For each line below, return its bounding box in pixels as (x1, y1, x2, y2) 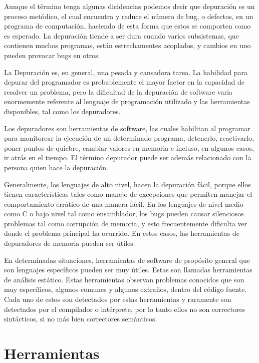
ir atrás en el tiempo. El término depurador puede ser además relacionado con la (4, 152, 251, 163)
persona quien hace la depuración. (4, 162, 108, 172)
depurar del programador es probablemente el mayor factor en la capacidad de (4, 77, 244, 87)
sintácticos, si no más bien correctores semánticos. (4, 313, 157, 324)
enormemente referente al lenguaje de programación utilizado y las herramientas (4, 96, 250, 107)
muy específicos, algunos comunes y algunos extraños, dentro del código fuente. (4, 284, 247, 294)
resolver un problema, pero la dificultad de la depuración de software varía (4, 86, 232, 97)
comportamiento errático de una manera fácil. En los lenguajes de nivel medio (4, 198, 243, 209)
